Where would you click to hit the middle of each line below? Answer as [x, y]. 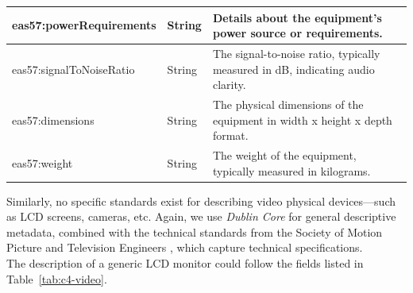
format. [230, 135]
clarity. [229, 85]
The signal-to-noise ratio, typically [296, 53]
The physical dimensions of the [288, 104]
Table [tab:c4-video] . [57, 278]
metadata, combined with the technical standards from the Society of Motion [195, 231]
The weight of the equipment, [284, 155]
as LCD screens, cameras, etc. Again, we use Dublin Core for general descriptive [201, 216]
